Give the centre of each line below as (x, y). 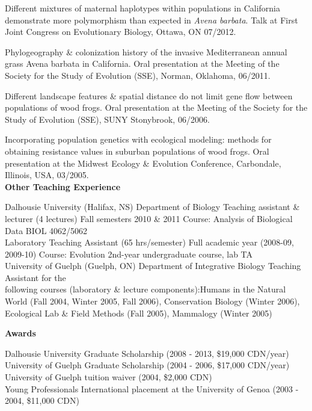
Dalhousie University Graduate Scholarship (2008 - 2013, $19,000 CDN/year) (147, 353)
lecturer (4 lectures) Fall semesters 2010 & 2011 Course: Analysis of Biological (149, 218)
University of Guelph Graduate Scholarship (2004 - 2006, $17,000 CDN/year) (147, 365)
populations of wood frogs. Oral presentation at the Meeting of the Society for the (156, 107)
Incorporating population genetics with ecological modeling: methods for (138, 139)
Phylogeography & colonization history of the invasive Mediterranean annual (146, 51)
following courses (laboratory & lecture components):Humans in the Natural (145, 289)
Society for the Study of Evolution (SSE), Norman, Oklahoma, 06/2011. (138, 75)
